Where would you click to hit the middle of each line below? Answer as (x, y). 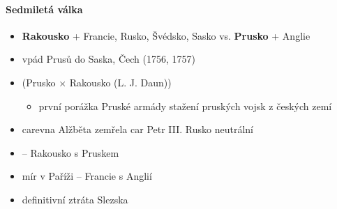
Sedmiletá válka (44, 9)
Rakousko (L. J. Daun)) (120, 82)
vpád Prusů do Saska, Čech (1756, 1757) (108, 59)
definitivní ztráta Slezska (75, 199)
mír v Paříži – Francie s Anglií (87, 176)
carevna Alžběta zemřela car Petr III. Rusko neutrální (137, 129)
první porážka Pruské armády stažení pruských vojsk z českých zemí (185, 106)
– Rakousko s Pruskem (70, 152)
